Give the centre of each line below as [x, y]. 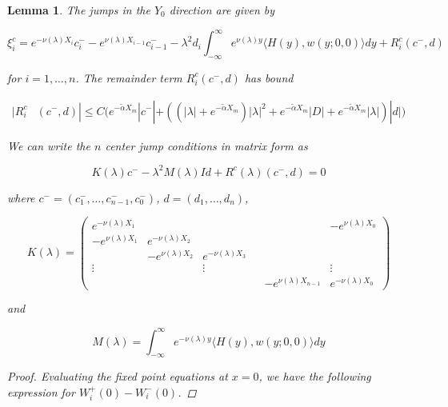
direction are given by [222, 10]
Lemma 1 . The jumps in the [79, 10]
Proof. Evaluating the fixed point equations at [118, 376]
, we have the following [315, 376]
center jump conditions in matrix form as [206, 145]
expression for [41, 391]
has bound [269, 77]
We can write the [49, 145]
